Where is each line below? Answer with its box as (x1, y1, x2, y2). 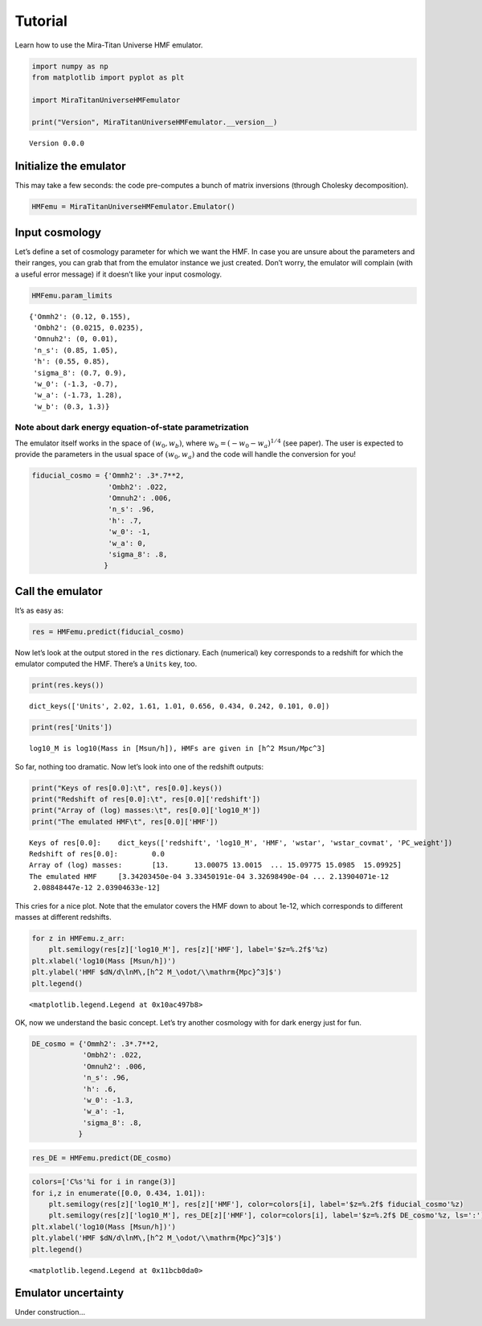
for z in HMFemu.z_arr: (31, 934, 126, 943)
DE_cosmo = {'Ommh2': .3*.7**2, (31, 1039, 160, 1049)
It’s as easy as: (14, 606, 64, 615)
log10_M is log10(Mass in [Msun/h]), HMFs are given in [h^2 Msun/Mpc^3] (29, 744, 326, 753)
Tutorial (14, 12, 68, 30)
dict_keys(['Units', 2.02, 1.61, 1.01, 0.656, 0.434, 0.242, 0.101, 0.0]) (29, 702, 330, 711)
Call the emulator (14, 584, 103, 598)
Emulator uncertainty (14, 1287, 125, 1300)
